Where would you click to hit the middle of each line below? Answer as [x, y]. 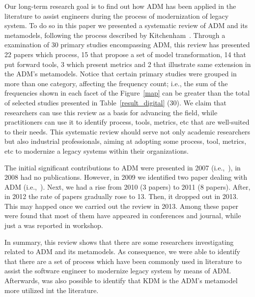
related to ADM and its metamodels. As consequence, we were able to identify [123, 251]
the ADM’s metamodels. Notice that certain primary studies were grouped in [121, 74]
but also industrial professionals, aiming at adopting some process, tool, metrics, [126, 141]
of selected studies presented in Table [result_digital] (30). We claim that [115, 102]
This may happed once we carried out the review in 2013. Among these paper [121, 206]
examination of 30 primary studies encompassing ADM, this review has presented [127, 45]
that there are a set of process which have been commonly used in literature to [123, 261]
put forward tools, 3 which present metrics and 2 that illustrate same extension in [128, 64]
